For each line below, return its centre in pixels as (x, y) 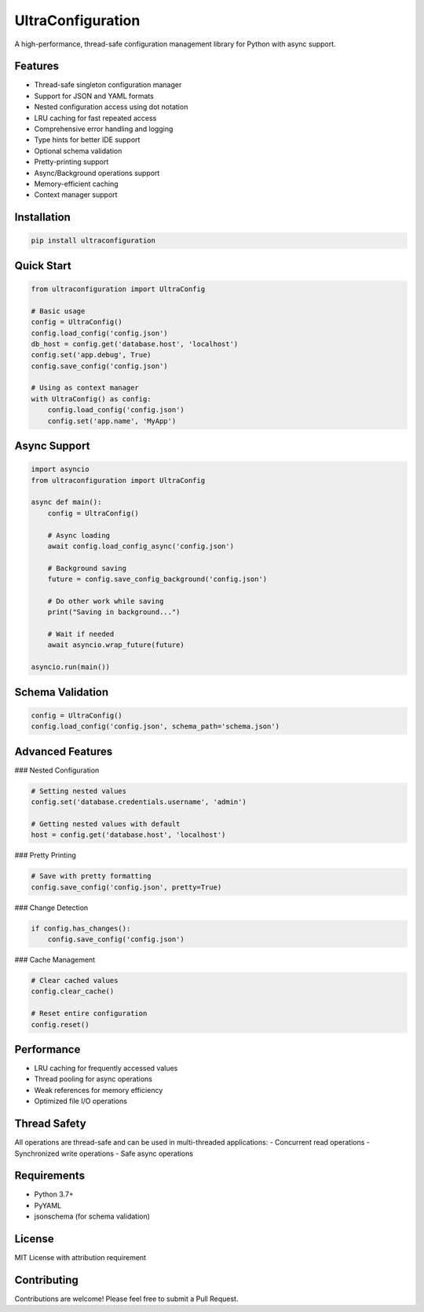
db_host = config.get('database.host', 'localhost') (135, 344)
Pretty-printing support (71, 162)
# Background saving (87, 568)
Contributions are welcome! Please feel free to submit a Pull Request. (126, 1299)
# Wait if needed (81, 634)
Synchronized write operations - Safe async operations (104, 1153)
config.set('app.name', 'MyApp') (112, 421)
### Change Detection (51, 908)
